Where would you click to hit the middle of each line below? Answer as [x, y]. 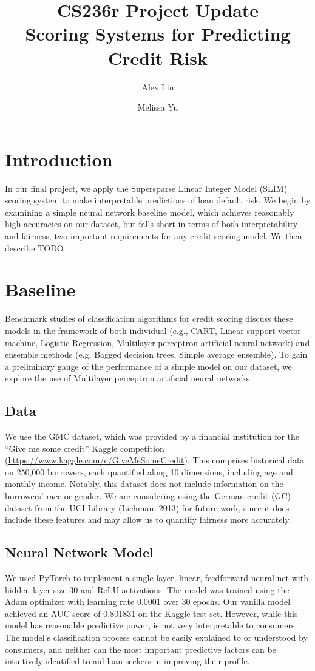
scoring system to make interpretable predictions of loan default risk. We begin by [158, 200]
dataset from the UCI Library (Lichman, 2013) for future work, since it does [147, 507]
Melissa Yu [158, 107]
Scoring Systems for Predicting [158, 34]
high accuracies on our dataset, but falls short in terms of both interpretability [151, 224]
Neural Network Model [79, 552]
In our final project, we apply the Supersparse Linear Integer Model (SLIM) [146, 188]
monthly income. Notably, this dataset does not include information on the [144, 484]
